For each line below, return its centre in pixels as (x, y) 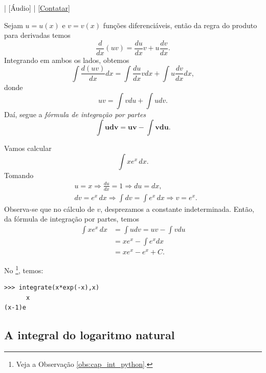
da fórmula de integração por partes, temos (72, 219)
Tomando (19, 175)
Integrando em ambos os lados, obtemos (67, 60)
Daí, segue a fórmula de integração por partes (75, 114)
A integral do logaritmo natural (90, 335)
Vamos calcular (28, 148)
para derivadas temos (37, 35)
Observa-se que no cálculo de (49, 209)
